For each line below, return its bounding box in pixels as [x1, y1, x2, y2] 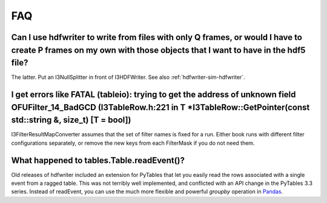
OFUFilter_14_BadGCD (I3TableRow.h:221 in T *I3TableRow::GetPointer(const [11, 102, 310, 112]
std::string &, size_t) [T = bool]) [11, 115, 131, 125]
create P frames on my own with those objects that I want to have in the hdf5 [11, 45, 306, 55]
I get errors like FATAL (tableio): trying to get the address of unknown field [11, 90, 296, 100]
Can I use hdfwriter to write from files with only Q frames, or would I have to [11, 32, 303, 42]
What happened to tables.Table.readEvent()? [11, 155, 185, 165]
